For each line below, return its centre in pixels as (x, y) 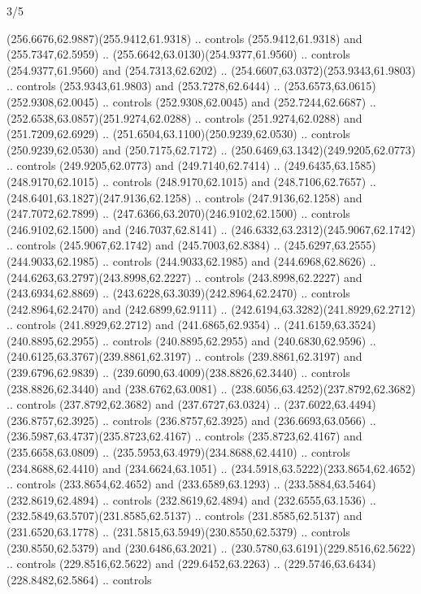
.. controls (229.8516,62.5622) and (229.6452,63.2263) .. (143, 564)
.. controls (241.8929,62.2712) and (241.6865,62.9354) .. (143, 325)
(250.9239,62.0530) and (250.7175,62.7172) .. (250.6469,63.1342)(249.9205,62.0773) (211, 149)
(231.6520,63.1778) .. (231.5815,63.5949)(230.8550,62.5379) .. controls (178, 531)
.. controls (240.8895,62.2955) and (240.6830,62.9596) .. (239, 340)
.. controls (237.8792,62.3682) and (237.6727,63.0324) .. (143, 404)
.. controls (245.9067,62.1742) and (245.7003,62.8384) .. (143, 245)
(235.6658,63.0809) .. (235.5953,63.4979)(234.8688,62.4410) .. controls (178, 452)
